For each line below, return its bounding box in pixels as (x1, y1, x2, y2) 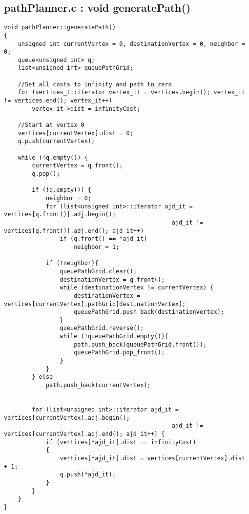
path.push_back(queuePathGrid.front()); (74, 341, 207, 348)
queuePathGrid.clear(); (60, 267, 137, 275)
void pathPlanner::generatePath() (4, 24, 116, 31)
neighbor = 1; (74, 243, 120, 250)
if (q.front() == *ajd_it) (60, 235, 147, 243)
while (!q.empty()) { (18, 154, 88, 161)
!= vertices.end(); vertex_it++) (4, 97, 112, 104)
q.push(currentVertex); (18, 138, 95, 145)
